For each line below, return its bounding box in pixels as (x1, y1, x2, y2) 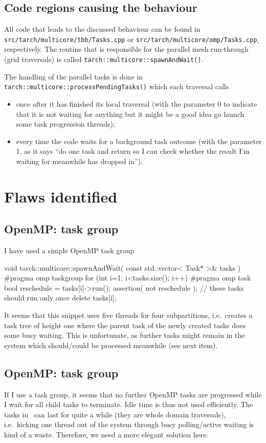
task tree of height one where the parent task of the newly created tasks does (4, 319, 246, 330)
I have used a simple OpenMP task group (4, 245, 135, 256)
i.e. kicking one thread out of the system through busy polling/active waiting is (4, 419, 254, 430)
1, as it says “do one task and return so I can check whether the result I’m (16, 146, 250, 156)
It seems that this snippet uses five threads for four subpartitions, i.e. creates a (4, 310, 253, 320)
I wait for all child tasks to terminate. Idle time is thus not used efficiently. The (4, 399, 253, 410)
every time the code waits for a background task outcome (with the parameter (16, 135, 262, 146)
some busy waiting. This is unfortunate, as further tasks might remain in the (4, 330, 245, 340)
